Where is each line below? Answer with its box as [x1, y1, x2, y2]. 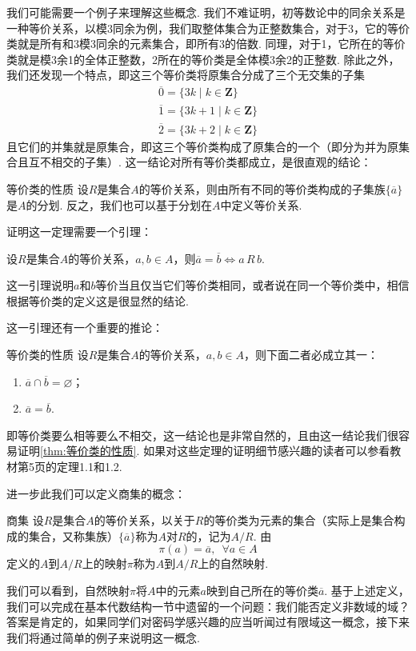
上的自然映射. [198, 555, 269, 572]
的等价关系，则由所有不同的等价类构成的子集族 [138, 180, 386, 197]
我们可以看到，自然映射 [6, 582, 130, 598]
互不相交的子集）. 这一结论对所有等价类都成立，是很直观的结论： [28, 154, 372, 170]
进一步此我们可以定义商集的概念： [6, 485, 186, 501]
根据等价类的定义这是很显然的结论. [6, 292, 189, 309]
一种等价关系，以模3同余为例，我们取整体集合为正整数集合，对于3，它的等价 [6, 19, 410, 36]
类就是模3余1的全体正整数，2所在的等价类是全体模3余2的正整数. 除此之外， [6, 50, 400, 67]
